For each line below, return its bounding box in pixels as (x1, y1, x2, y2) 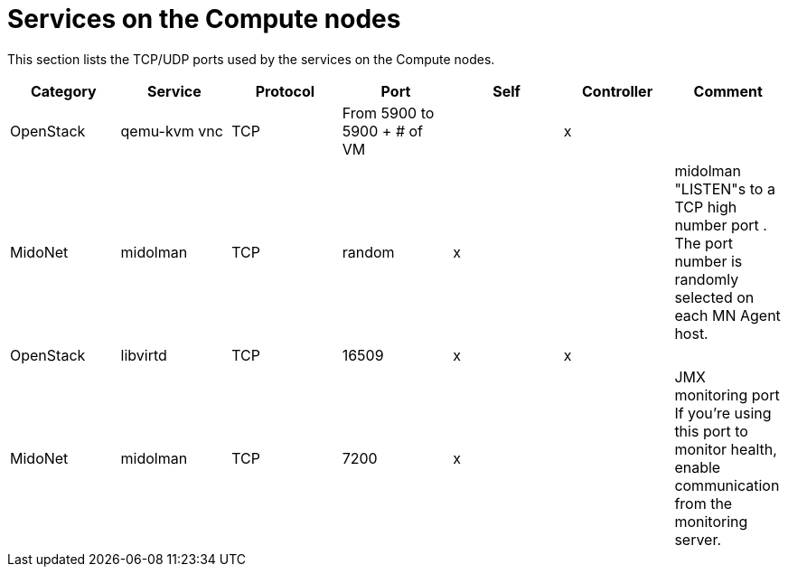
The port (674, 233, 733, 252)
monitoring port (674, 385, 780, 404)
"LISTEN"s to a (674, 179, 775, 198)
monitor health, (674, 439, 777, 458)
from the (674, 494, 733, 513)
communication (674, 475, 780, 494)
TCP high (674, 197, 737, 216)
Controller (582, 81, 653, 100)
